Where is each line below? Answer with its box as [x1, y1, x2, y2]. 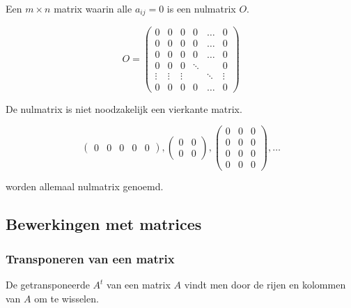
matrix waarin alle [54, 1, 132, 15]
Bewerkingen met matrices [6, 213, 202, 235]
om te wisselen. [34, 291, 99, 305]
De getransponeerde [6, 277, 90, 292]
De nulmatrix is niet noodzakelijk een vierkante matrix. [6, 101, 242, 116]
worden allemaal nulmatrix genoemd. [6, 179, 164, 194]
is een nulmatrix [166, 1, 236, 15]
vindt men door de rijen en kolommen [184, 277, 346, 292]
